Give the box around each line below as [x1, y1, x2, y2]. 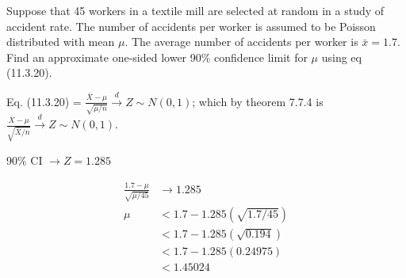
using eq [321, 48, 362, 65]
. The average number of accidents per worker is [124, 33, 358, 50]
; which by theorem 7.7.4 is [192, 93, 324, 109]
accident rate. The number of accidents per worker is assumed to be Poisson [6, 17, 376, 34]
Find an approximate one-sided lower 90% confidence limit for [6, 48, 308, 65]
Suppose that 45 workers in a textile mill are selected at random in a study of [6, 2, 385, 18]
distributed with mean [6, 33, 115, 50]
